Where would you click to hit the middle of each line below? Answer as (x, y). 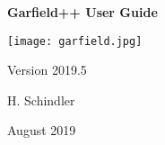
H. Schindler (41, 100)
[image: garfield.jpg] (75, 41)
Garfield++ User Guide (82, 12)
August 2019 (42, 130)
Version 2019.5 (47, 70)
